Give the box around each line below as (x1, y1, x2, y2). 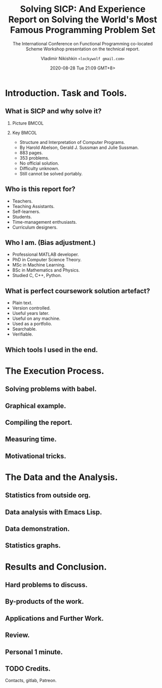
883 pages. (19, 149, 43, 156)
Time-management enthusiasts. (12, 219, 77, 225)
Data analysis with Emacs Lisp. (5, 508, 102, 516)
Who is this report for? (5, 185, 75, 193)
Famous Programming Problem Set (10, 25, 156, 35)
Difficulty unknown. (19, 165, 60, 171)
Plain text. (12, 300, 33, 306)
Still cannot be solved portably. (19, 171, 83, 176)
